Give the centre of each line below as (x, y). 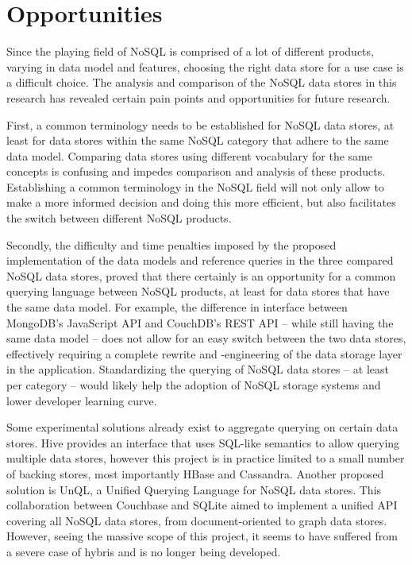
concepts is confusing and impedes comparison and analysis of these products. (196, 171)
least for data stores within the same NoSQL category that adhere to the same (198, 140)
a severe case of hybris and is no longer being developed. (144, 551)
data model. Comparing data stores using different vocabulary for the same (189, 155)
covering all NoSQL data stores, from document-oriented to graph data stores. (197, 520)
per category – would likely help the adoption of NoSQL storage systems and (194, 385)
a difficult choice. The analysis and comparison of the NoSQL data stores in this (202, 82)
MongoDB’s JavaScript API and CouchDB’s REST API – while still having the (200, 322)
